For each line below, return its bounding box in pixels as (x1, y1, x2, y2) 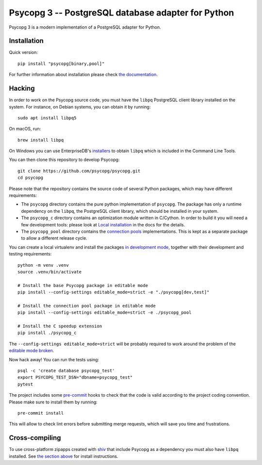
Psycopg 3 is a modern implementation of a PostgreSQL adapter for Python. (9, 24, 161, 30)
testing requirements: (9, 251, 52, 257)
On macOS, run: (9, 126, 41, 132)
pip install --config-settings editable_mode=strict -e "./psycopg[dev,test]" (17, 289, 210, 295)
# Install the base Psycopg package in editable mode (17, 283, 148, 288)
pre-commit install (17, 410, 64, 416)
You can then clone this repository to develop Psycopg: (9, 157, 120, 162)
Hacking (9, 84, 35, 93)
